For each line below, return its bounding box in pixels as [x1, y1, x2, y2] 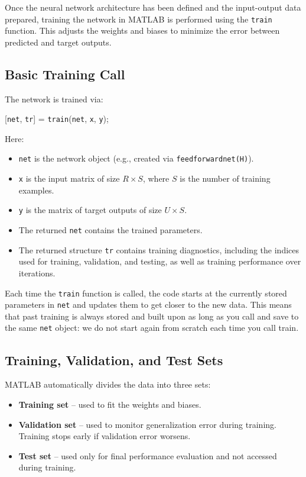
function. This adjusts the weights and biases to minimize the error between [5, 24, 280, 37]
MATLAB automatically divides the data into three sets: [5, 378, 211, 391]
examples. [18, 183, 54, 196]
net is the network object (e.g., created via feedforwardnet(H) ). [18, 152, 254, 165]
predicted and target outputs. [5, 36, 112, 48]
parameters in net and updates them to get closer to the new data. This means [5, 298, 292, 311]
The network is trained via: [5, 92, 103, 105]
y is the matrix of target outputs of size [18, 204, 162, 216]
